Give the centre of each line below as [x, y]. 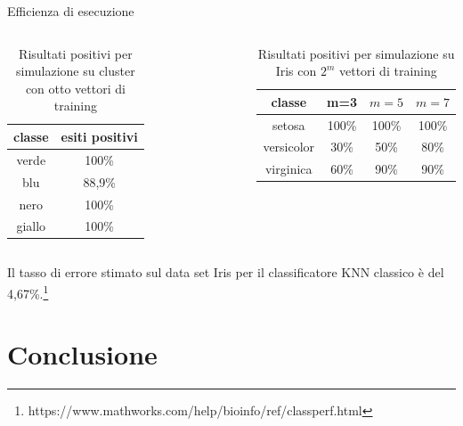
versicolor [289, 147]
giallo [31, 226]
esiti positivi [99, 136]
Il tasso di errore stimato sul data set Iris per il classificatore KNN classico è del [226, 272]
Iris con [296, 71]
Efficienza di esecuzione [71, 11]
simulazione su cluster [76, 71]
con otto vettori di [75, 88]
